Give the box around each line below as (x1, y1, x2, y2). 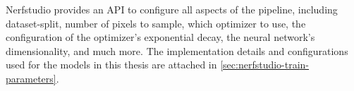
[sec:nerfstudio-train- (220, 57, 310, 72)
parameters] (6, 71, 56, 85)
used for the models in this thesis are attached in (6, 57, 217, 72)
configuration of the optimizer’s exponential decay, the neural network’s (6, 30, 315, 44)
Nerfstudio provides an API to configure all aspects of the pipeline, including (6, 2, 338, 16)
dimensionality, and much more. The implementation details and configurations (6, 43, 348, 58)
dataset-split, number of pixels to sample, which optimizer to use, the (6, 16, 306, 30)
